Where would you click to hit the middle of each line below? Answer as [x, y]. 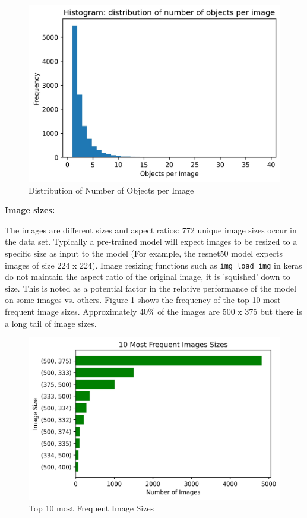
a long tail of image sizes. [51, 323]
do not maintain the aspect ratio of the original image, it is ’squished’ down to [148, 277]
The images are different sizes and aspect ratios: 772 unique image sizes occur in [151, 230]
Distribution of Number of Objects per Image [111, 190]
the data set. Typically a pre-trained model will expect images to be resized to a [151, 241]
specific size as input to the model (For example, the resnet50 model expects [144, 253]
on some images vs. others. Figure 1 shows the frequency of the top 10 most [143, 300]
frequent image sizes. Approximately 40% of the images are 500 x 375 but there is [153, 311]
